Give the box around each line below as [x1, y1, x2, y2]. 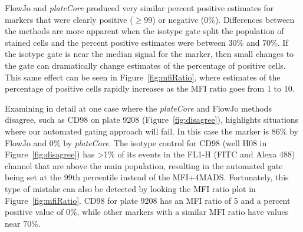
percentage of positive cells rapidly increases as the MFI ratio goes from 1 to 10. [5, 82, 295, 95]
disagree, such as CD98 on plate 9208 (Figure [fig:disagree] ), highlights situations [5, 113, 299, 126]
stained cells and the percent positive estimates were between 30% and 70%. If [5, 36, 288, 48]
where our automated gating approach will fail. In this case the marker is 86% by [5, 125, 298, 137]
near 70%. [5, 217, 41, 229]
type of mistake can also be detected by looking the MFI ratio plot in [5, 182, 256, 194]
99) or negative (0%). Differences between [144, 13, 295, 25]
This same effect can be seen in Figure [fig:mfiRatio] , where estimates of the [5, 70, 281, 83]
